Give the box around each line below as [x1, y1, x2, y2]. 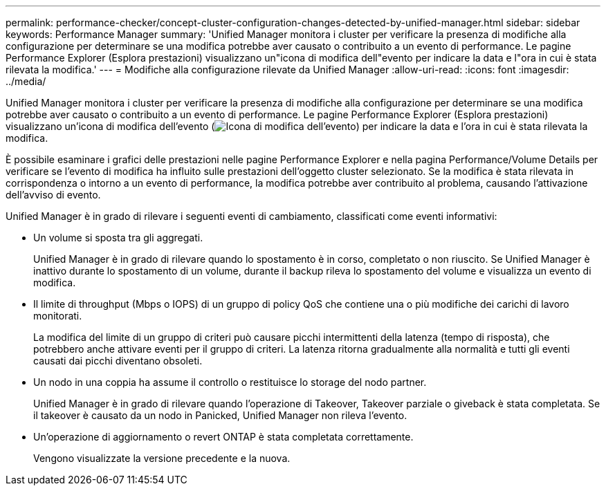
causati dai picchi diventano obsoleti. [33, 355, 203, 367]
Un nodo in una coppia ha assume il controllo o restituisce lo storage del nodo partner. [33, 376, 427, 388]
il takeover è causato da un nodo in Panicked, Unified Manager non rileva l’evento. [33, 409, 407, 421]
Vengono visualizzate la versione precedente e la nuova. [33, 452, 291, 464]
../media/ [6, 75, 46, 87]
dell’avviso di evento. [6, 189, 101, 201]
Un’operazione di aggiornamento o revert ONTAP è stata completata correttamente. [33, 431, 414, 443]
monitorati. [33, 310, 82, 322]
